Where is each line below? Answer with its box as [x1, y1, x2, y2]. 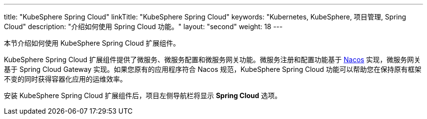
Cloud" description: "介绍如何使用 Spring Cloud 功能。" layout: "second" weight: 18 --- [4, 22, 283, 31]
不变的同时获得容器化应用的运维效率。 [4, 75, 127, 83]
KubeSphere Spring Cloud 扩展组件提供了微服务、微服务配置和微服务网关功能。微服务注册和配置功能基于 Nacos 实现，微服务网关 [4, 55, 421, 64]
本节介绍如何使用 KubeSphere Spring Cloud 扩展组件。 [4, 39, 180, 47]
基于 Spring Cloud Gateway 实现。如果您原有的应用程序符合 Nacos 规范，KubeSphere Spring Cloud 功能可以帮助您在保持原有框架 [4, 65, 422, 73]
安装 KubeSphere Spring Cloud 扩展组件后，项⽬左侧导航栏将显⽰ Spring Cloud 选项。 [4, 91, 282, 100]
